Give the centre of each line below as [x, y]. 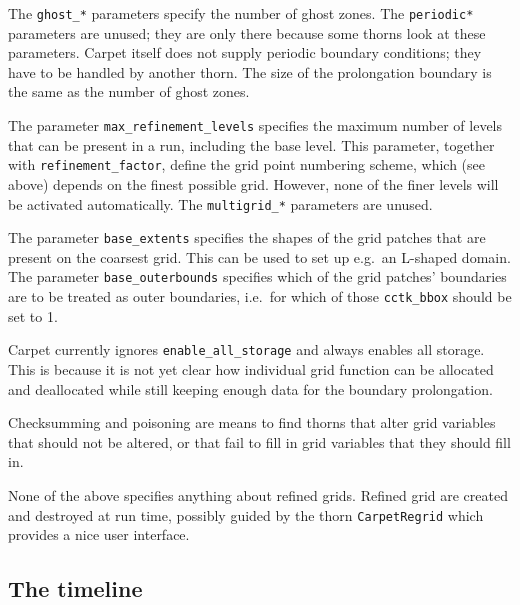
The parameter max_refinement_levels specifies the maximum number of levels [255, 125]
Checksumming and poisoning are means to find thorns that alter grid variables [252, 422]
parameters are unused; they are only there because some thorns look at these [247, 32]
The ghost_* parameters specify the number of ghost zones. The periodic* [241, 13]
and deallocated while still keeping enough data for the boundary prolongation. [250, 388]
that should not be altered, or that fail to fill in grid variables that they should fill [259, 441]
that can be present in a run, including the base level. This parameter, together [251, 144]
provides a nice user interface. [99, 534]
